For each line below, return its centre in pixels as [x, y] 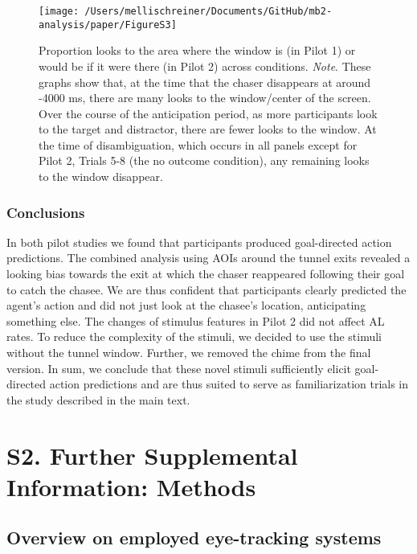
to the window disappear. [101, 176]
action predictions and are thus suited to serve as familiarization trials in [229, 384]
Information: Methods [131, 486]
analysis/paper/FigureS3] [108, 25]
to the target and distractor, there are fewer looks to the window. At [208, 129]
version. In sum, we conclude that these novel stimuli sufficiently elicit [179, 368]
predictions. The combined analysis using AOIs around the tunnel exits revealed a [208, 258]
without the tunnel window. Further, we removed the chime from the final [189, 353]
